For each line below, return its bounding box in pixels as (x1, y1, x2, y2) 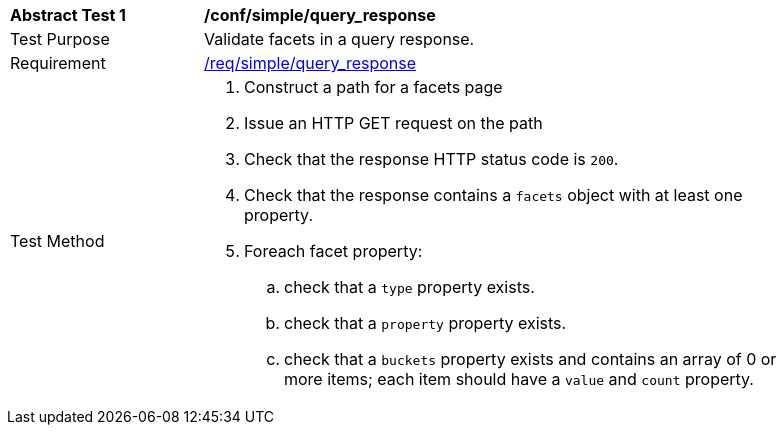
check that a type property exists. (284, 277, 535, 297)
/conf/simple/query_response (204, 5, 436, 25)
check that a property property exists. (284, 313, 567, 333)
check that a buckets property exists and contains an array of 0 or (284, 349, 777, 369)
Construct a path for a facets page (244, 77, 503, 97)
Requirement (10, 53, 106, 73)
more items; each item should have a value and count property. (284, 369, 754, 389)
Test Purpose (10, 29, 110, 49)
